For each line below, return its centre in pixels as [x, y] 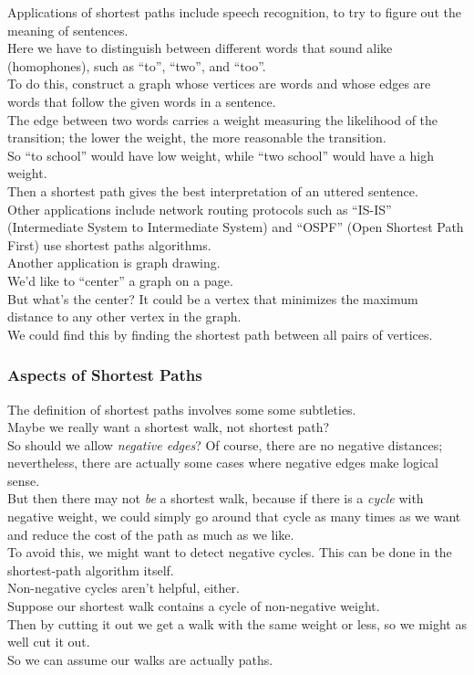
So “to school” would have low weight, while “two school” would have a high [221, 155]
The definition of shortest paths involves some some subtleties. [182, 409]
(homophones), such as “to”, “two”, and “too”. [137, 65]
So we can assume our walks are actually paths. [140, 659]
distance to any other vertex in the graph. [124, 316]
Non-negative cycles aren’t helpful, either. [124, 588]
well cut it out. [49, 642]
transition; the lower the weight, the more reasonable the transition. [197, 137]
